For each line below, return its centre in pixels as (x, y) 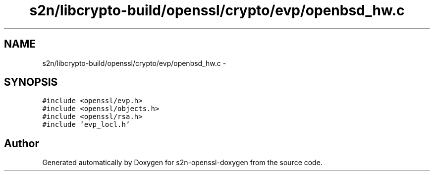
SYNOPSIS (31, 82)
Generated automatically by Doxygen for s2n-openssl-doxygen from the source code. (182, 163)
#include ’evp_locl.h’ (86, 125)
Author (22, 143)
